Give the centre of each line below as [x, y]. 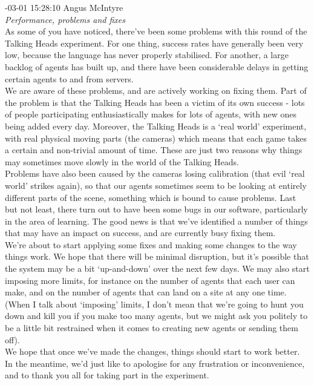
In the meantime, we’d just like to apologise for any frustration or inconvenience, [155, 363]
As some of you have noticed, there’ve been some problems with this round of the [156, 31]
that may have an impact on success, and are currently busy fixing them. [140, 233]
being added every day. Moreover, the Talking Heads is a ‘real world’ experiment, [156, 126]
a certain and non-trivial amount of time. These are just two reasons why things [154, 150]
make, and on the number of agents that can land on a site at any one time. [146, 292]
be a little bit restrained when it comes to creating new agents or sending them [152, 328]
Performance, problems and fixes [65, 19]
